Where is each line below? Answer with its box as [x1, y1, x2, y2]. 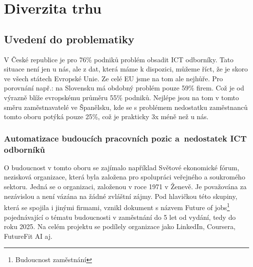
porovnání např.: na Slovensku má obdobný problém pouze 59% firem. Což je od [4, 83, 244, 93]
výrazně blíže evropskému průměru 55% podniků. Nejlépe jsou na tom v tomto [4, 92, 239, 102]
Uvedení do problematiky [4, 31, 134, 46]
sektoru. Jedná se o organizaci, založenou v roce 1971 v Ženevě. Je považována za [4, 181, 247, 192]
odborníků [4, 143, 45, 155]
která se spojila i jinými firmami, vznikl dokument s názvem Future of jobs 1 [4, 201, 230, 212]
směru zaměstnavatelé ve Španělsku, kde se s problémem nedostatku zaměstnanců [4, 102, 248, 112]
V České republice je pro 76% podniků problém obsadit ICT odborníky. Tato [4, 54, 234, 64]
